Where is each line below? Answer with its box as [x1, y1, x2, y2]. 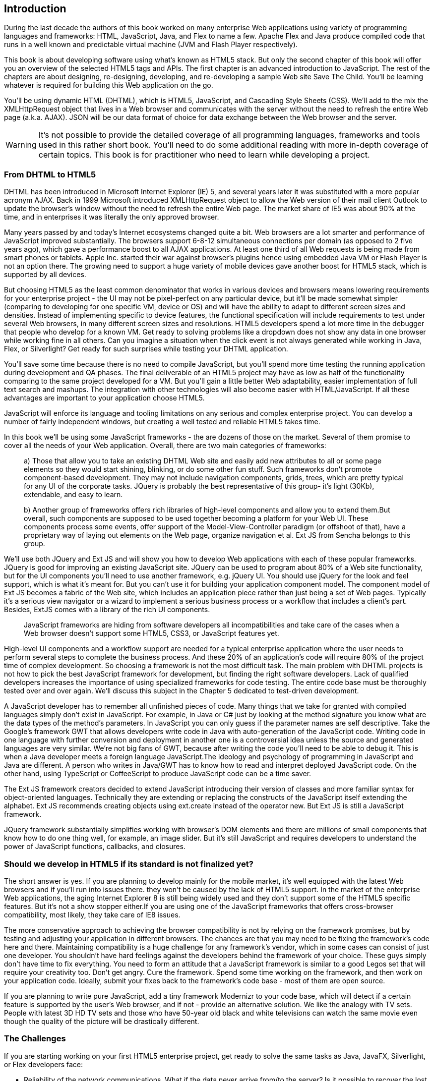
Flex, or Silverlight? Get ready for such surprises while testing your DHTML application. [4, 344, 288, 353]
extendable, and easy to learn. [24, 490, 123, 499]
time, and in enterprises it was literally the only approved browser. [4, 213, 219, 222]
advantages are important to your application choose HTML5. [4, 394, 205, 402]
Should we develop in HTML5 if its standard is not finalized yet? [4, 858, 253, 869]
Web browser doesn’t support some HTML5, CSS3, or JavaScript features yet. [24, 629, 279, 638]
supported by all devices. [4, 270, 86, 279]
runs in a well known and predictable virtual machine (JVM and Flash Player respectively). [4, 40, 298, 49]
